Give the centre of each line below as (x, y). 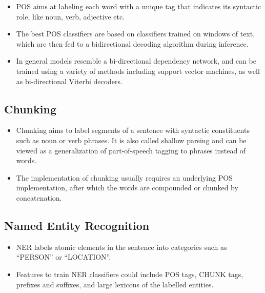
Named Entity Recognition (77, 225)
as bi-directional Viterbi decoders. (69, 81)
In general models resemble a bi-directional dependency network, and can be (136, 61)
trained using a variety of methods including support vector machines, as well (138, 71)
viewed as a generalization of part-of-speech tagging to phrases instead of (131, 150)
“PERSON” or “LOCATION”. (64, 257)
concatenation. (39, 197)
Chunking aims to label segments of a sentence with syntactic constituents (133, 130)
